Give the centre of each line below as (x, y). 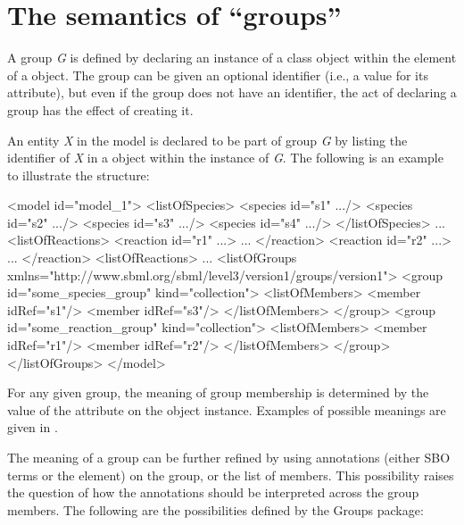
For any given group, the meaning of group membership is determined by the (218, 392)
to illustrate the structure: (79, 175)
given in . (33, 427)
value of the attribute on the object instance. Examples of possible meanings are (227, 409)
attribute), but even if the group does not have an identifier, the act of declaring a (232, 92)
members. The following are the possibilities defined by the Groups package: (215, 509)
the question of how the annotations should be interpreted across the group (213, 492)
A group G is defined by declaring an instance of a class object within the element (232, 58)
